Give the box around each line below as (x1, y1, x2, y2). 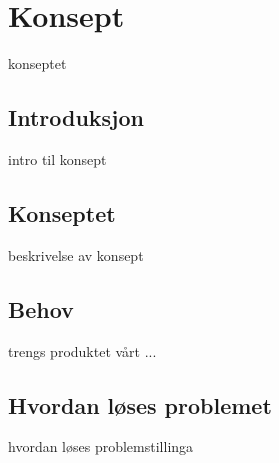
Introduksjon (8, 102, 144, 133)
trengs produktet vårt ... (8, 340, 157, 361)
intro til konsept (8, 148, 107, 169)
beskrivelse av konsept (8, 244, 144, 265)
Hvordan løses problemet (8, 389, 272, 420)
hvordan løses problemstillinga (8, 436, 194, 457)
